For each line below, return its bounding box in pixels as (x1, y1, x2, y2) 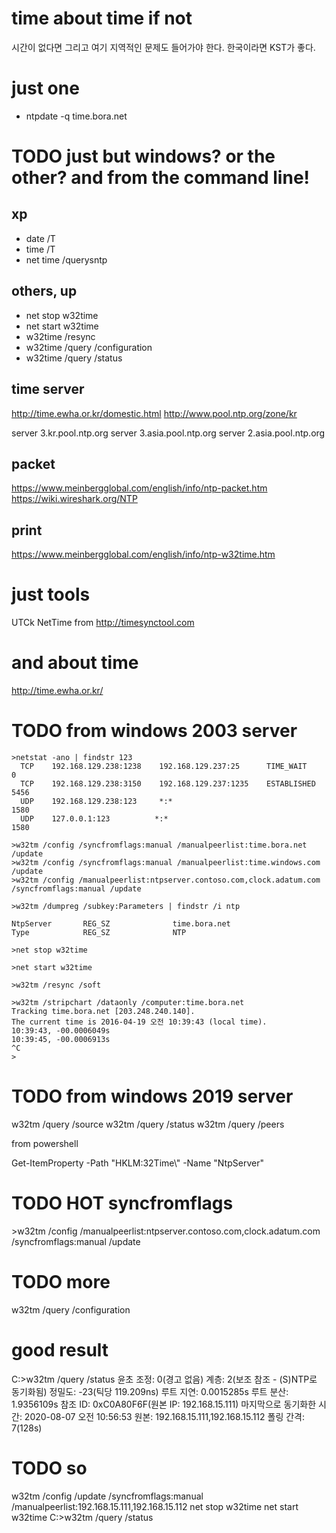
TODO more (11, 1271, 111, 1293)
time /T (25, 243, 56, 255)
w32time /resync (25, 330, 96, 342)
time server (11, 381, 85, 398)
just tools (11, 583, 91, 606)
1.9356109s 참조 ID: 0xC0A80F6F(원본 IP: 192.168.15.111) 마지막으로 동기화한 (11, 1398, 317, 1410)
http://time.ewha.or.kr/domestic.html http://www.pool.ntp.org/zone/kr (11, 407, 298, 419)
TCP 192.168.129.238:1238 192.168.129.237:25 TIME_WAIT (20, 761, 308, 771)
